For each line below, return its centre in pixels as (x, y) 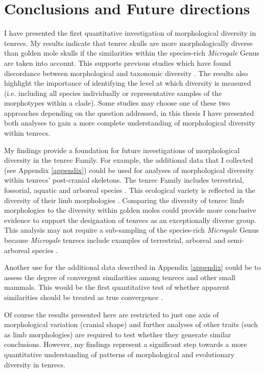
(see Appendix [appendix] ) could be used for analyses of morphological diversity (129, 170)
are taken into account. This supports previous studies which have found (118, 63)
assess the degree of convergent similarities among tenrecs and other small (120, 277)
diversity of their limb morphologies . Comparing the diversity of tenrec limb (124, 200)
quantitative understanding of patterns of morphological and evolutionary (119, 354)
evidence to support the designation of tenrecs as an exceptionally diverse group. (130, 220)
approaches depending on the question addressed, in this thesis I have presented (129, 113)
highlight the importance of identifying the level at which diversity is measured (128, 83)
